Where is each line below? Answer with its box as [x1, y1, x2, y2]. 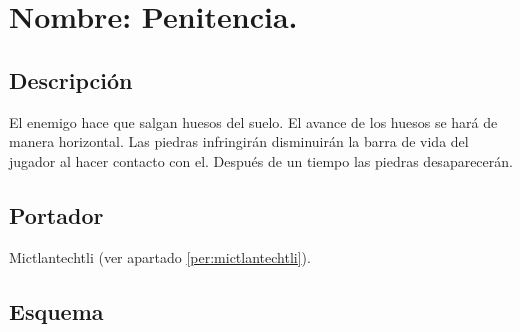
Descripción [9, 64, 133, 95]
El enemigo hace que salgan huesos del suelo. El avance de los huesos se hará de [9, 111, 498, 132]
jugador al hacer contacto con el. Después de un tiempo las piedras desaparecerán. [9, 150, 513, 171]
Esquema [9, 295, 104, 326]
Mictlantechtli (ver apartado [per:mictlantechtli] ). [9, 246, 311, 267]
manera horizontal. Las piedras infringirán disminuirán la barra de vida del [9, 131, 469, 152]
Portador [9, 199, 104, 230]
